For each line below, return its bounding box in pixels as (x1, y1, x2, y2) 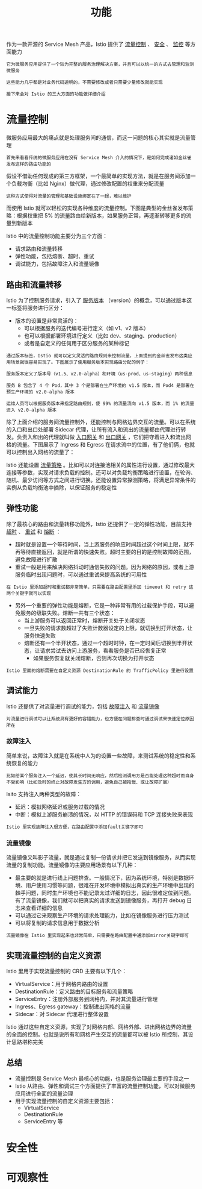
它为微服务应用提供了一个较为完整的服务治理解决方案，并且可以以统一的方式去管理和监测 (6, 61, 194, 67)
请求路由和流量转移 (14, 245, 63, 253)
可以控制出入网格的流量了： (6, 448, 75, 456)
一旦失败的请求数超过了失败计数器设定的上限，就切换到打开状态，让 (23, 624, 193, 632)
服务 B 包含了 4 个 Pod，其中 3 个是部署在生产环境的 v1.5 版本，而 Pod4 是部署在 (6, 382, 195, 389)
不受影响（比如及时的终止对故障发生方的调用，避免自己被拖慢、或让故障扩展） (6, 779, 172, 785)
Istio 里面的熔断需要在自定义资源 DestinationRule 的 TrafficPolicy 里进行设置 (6, 667, 194, 674)
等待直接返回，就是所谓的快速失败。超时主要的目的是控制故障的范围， (20, 548, 194, 555)
